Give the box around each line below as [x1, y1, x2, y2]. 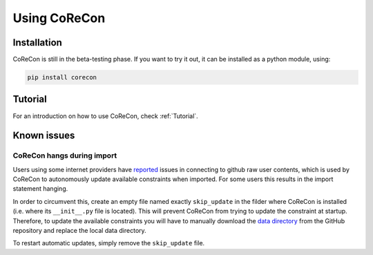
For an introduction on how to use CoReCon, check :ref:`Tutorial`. [12, 111, 198, 120]
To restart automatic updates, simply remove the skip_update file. [12, 239, 205, 247]
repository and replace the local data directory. [12, 227, 146, 235]
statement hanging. [12, 185, 68, 193]
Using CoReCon [12, 10, 106, 26]
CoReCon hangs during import [12, 151, 117, 160]
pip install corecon [27, 73, 97, 82]
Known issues [12, 130, 75, 142]
